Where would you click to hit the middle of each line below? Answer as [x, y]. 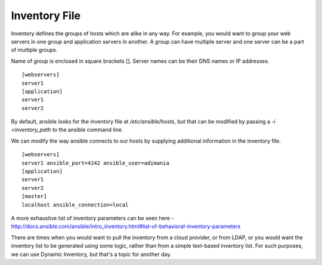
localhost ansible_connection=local [75, 205]
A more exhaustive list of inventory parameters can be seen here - [92, 218]
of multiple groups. [34, 50]
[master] [34, 196]
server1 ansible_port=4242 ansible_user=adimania [96, 163]
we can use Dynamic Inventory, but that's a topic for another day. [91, 254]
